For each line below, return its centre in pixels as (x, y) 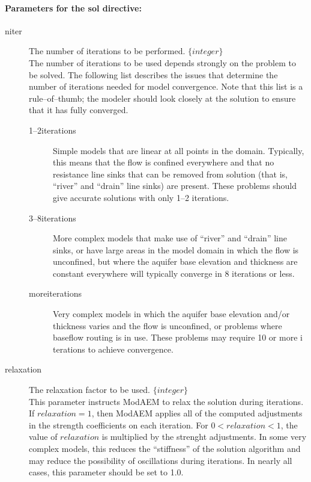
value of (43, 437)
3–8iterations (53, 218)
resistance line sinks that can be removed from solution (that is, (171, 174)
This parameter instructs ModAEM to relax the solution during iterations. (166, 401)
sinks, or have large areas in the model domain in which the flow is (176, 249)
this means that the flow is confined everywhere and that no (164, 162)
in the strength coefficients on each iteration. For (119, 425)
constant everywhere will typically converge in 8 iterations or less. (174, 273)
